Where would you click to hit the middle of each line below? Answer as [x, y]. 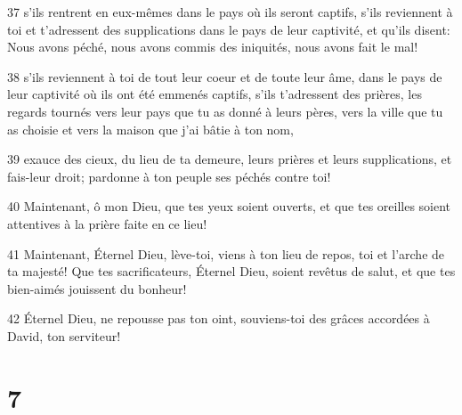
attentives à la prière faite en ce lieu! [107, 223]
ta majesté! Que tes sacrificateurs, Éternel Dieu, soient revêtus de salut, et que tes [231, 271]
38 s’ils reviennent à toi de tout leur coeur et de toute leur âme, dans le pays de [225, 76]
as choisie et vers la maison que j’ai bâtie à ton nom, [150, 129]
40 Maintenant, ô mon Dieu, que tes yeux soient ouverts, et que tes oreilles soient [229, 206]
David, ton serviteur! [64, 335]
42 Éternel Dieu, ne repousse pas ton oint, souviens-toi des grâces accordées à [219, 318]
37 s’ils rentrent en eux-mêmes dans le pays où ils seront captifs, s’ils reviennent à [230, 12]
